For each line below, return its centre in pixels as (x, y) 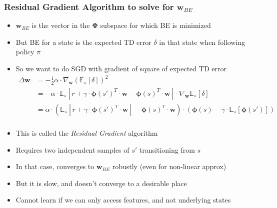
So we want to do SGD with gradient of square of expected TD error (121, 68)
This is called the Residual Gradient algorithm (87, 133)
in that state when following (202, 42)
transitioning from (167, 149)
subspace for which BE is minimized (155, 25)
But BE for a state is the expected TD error (83, 42)
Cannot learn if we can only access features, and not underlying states (123, 200)
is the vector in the (61, 25)
